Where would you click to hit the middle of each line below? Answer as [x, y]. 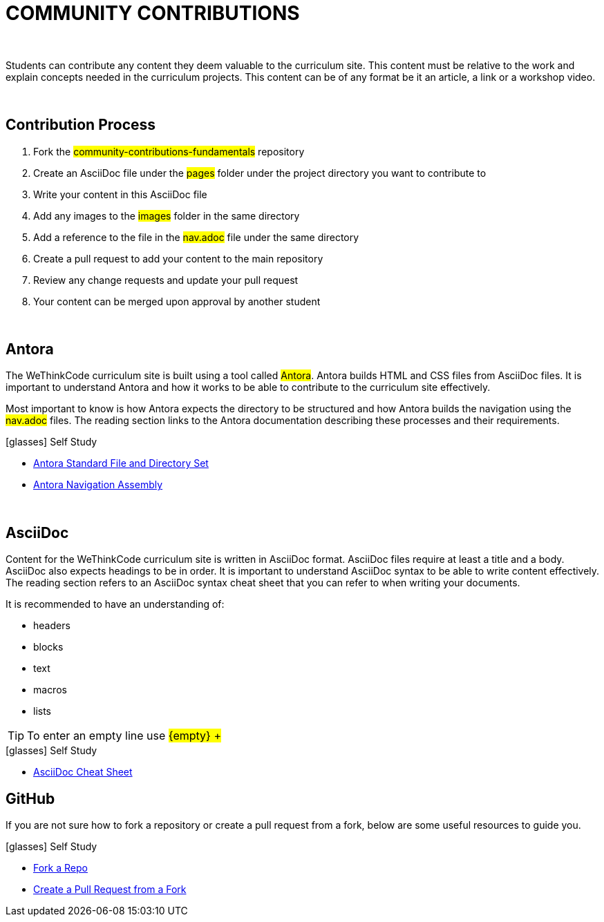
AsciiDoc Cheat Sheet [83, 772]
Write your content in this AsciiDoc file [120, 194]
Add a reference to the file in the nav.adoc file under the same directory [196, 237]
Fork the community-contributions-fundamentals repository [169, 151]
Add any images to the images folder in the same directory [167, 215]
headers [52, 626]
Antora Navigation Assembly [98, 485]
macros [50, 690]
